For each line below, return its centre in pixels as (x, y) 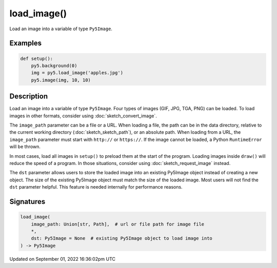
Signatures (27, 202)
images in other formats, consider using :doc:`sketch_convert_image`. (83, 116)
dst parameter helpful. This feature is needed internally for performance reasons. (96, 187)
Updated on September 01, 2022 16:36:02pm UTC (62, 259)
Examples (26, 43)
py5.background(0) (54, 66)
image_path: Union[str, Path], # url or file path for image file (118, 224)
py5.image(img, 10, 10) (61, 80)
